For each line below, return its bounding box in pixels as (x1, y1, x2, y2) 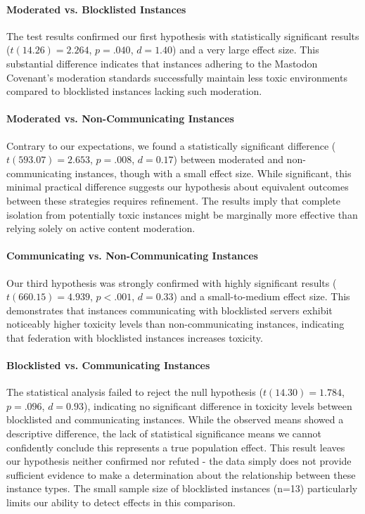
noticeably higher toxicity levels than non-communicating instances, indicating (6, 316, 345, 331)
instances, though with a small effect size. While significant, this (75, 165, 352, 180)
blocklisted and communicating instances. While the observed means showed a (6, 412, 344, 427)
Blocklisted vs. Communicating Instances (6, 358, 210, 373)
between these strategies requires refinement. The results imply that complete (6, 193, 341, 207)
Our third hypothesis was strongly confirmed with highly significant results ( (6, 275, 337, 290)
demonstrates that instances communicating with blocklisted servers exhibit (6, 302, 333, 317)
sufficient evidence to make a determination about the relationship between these (6, 467, 356, 482)
